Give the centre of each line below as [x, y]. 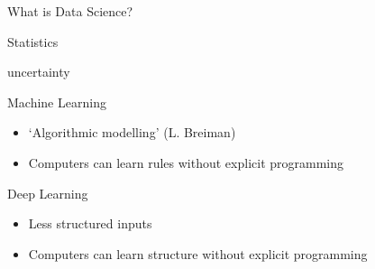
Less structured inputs [90, 223]
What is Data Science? [70, 11]
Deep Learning [48, 193]
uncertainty [39, 72]
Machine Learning [57, 102]
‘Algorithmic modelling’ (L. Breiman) [132, 132]
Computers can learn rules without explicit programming [186, 162]
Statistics [33, 41]
